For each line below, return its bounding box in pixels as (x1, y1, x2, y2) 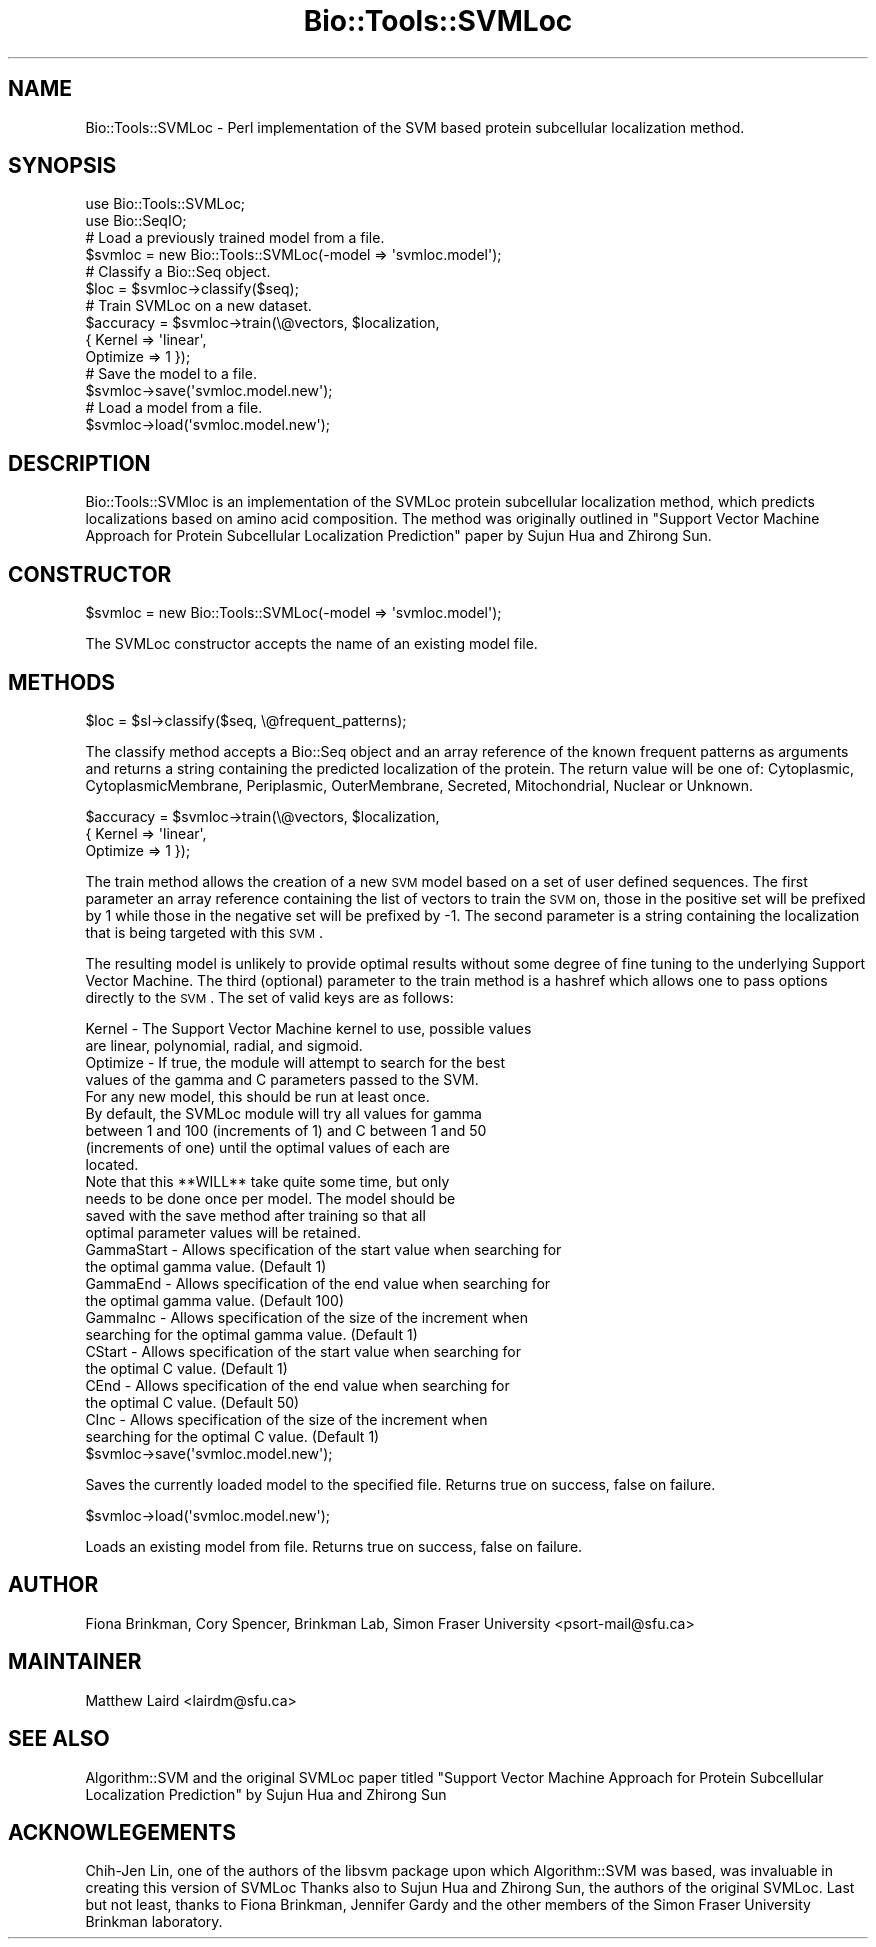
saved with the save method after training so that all (85, 1206, 426, 1224)
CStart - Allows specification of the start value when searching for (85, 1342, 521, 1360)
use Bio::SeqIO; (85, 212, 187, 230)
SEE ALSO (8, 1726, 110, 1752)
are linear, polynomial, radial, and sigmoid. (85, 1036, 363, 1054)
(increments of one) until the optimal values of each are (85, 1138, 451, 1156)
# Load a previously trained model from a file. (85, 229, 385, 247)
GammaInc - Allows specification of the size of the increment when (85, 1308, 529, 1326)
